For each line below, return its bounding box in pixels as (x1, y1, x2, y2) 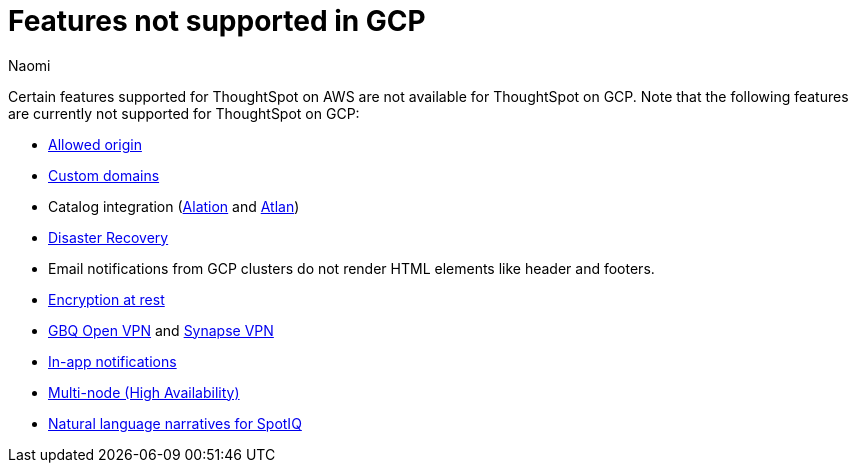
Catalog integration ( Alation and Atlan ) (48, 197, 300, 215)
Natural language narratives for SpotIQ (48, 414, 302, 432)
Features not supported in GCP (8, 4, 426, 38)
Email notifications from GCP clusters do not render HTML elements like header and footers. (48, 259, 655, 277)
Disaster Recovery (48, 228, 169, 246)
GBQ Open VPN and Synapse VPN (48, 321, 274, 339)
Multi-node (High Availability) (48, 383, 240, 401)
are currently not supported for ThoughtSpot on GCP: (8, 104, 360, 122)
